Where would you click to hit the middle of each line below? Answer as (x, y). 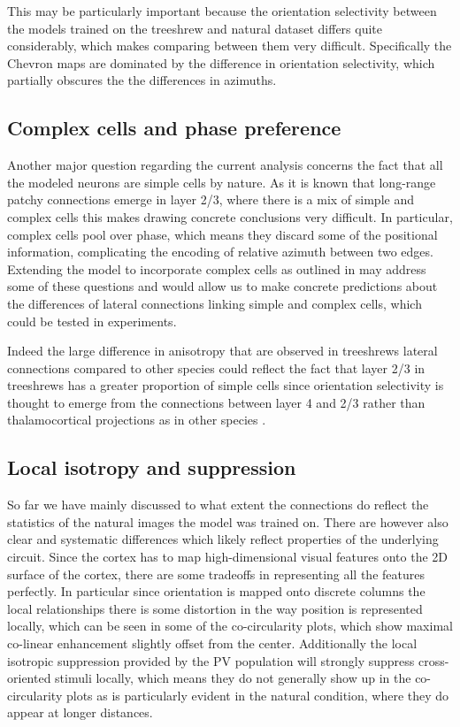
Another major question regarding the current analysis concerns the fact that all (225, 165)
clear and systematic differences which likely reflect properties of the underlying (223, 539)
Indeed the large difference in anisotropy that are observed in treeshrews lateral (222, 351)
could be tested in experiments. (92, 321)
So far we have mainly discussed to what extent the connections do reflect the (218, 505)
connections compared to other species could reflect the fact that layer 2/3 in (216, 367)
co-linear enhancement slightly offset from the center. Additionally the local (212, 643)
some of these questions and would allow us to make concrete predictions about (222, 286)
